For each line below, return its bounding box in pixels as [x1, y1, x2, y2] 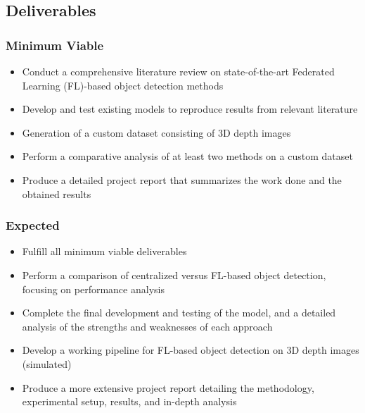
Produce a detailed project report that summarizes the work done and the [22, 172, 342, 187]
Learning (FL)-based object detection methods [22, 78, 224, 92]
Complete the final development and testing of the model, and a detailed [22, 305, 336, 320]
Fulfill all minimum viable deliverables [22, 244, 187, 259]
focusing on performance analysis [22, 281, 165, 296]
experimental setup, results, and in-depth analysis [22, 394, 237, 409]
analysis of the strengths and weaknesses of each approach [22, 319, 273, 333]
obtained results [22, 186, 91, 201]
